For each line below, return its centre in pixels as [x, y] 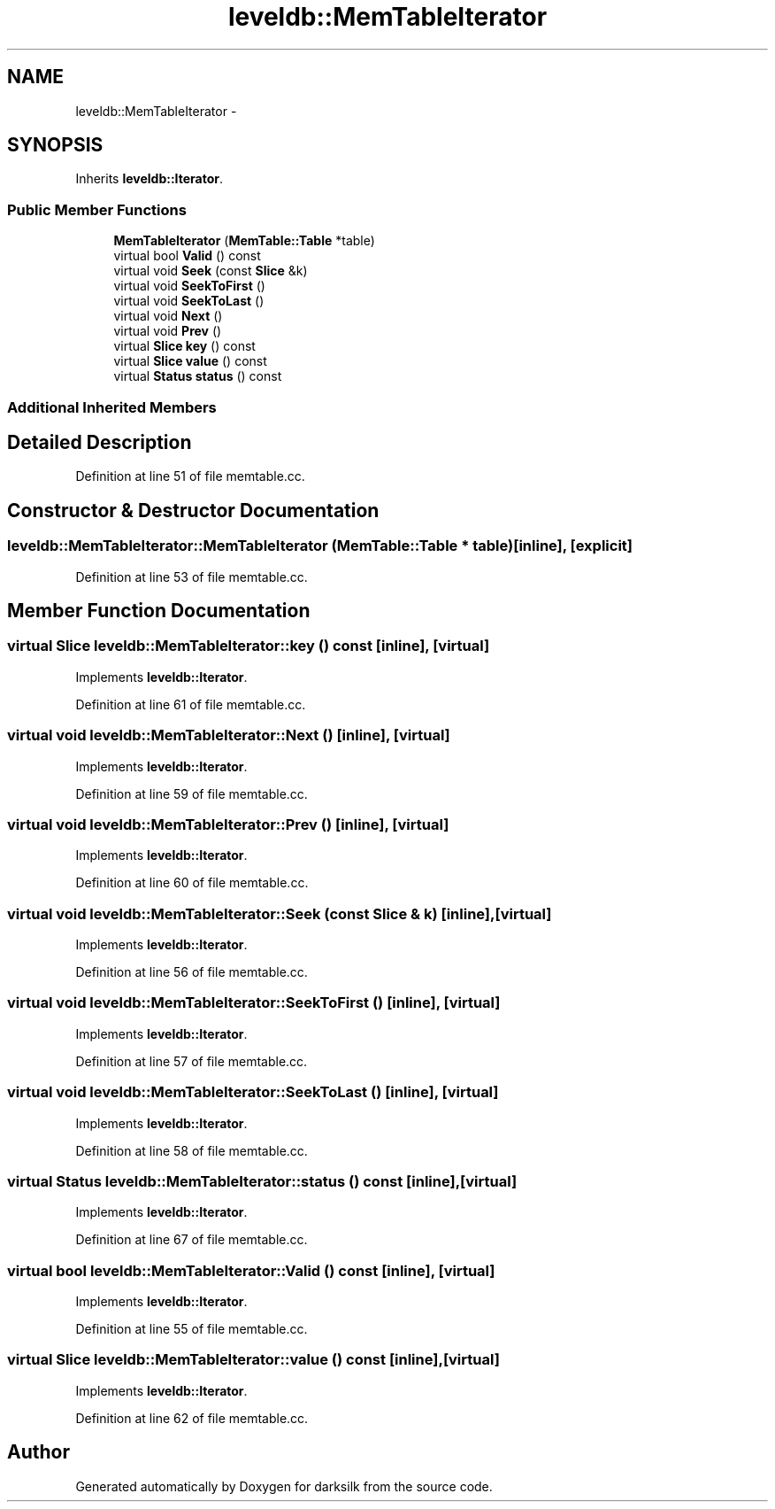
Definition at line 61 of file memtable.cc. [191, 704]
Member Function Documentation [159, 611]
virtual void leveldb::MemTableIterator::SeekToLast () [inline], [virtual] [253, 1092]
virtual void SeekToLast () [189, 301]
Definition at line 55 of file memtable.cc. [192, 1329]
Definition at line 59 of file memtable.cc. [192, 793]
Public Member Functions [97, 209]
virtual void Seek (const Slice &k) [211, 271]
